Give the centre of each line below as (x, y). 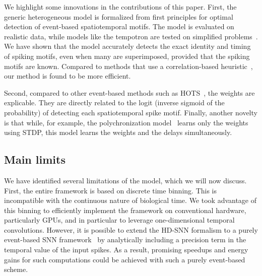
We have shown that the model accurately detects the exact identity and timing (127, 46)
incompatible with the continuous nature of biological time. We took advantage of (130, 200)
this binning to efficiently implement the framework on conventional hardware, (125, 210)
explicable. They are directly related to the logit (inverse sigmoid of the (114, 102)
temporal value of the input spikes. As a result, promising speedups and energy (126, 250)
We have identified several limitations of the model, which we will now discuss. (125, 180)
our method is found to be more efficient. (68, 76)
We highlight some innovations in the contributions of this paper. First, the (120, 7)
